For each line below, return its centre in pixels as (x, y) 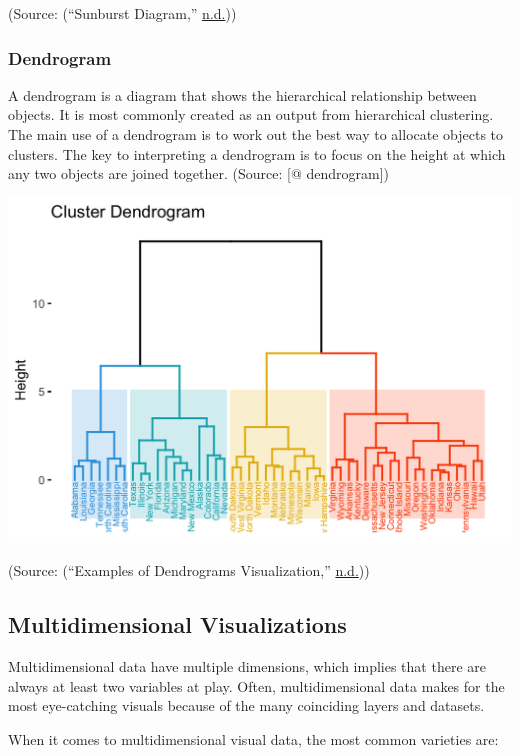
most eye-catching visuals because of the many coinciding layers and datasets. (246, 705)
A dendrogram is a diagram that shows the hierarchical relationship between (242, 94)
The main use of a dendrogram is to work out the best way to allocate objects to (256, 134)
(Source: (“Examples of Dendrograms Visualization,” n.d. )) (189, 570)
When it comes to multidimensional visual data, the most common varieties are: (253, 738)
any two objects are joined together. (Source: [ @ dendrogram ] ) (199, 173)
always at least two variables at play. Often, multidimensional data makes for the (256, 685)
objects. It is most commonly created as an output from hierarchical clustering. (251, 114)
